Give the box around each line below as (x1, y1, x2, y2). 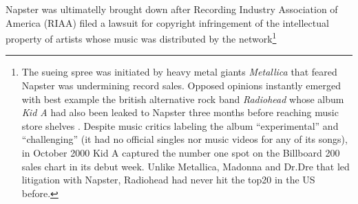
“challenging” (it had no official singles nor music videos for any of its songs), (21, 132, 348, 146)
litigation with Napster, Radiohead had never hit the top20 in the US (21, 172, 315, 187)
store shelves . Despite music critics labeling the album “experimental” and (21, 118, 339, 133)
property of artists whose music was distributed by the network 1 (6, 30, 277, 45)
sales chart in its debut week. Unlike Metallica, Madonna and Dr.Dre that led (21, 159, 350, 173)
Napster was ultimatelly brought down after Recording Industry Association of (6, 2, 338, 16)
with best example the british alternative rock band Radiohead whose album (21, 91, 344, 106)
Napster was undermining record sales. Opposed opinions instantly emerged (21, 78, 341, 93)
